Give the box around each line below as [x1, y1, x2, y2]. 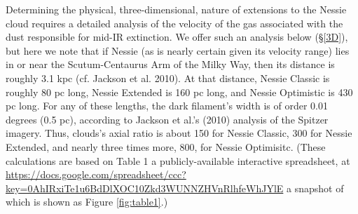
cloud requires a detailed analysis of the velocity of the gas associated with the [6, 15, 343, 30]
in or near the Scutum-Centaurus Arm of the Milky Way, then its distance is [6, 57, 335, 72]
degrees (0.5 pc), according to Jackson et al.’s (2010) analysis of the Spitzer [6, 112, 329, 126]
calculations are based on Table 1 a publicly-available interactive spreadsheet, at [6, 153, 350, 168]
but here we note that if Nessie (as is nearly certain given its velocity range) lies [6, 43, 350, 58]
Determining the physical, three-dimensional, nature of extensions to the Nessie [6, 2, 347, 16]
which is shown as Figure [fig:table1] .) [6, 194, 168, 209]
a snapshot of [287, 180, 344, 195]
